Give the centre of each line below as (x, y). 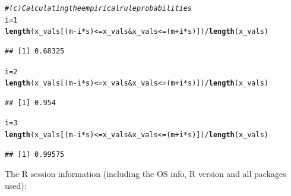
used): (16, 185)
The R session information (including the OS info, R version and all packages (145, 174)
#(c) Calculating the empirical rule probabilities (99, 8)
